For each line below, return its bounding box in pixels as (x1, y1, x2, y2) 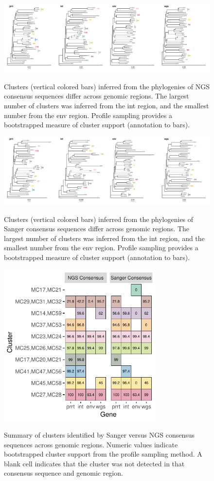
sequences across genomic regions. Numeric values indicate (4, 439, 178, 449)
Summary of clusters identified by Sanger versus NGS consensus (4, 430, 195, 440)
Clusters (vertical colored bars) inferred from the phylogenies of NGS (4, 81, 210, 91)
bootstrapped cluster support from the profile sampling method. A (4, 449, 202, 459)
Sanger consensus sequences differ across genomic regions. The (4, 223, 190, 234)
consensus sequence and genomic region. (4, 468, 123, 478)
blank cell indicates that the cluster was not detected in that (4, 458, 185, 468)
